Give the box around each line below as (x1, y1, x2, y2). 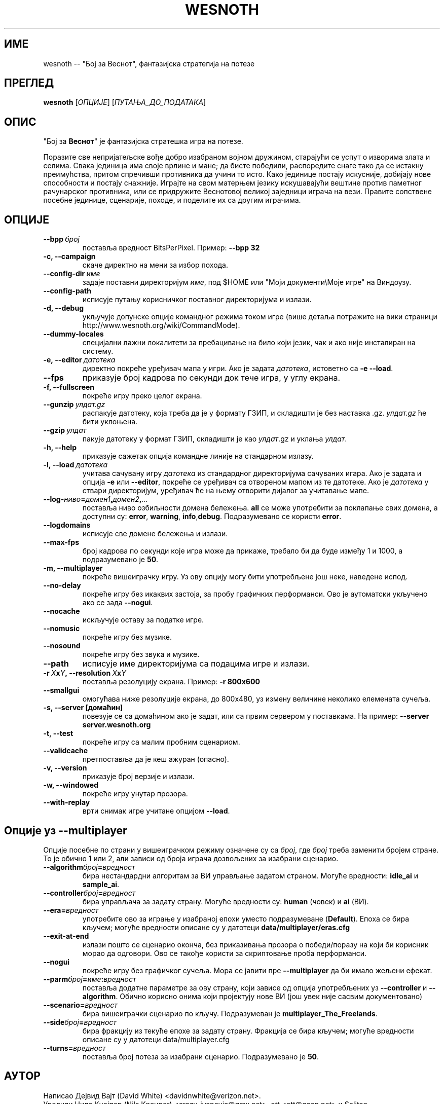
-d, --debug (43, 304, 84, 313)
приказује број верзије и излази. (82, 772, 195, 781)
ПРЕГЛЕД (4, 77, 54, 90)
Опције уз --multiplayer (4, 824, 127, 837)
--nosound (43, 641, 81, 650)
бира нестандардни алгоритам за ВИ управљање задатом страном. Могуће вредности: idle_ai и (82, 871, 418, 880)
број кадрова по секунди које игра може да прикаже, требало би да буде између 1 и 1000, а (82, 546, 403, 556)
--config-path (43, 286, 91, 296)
